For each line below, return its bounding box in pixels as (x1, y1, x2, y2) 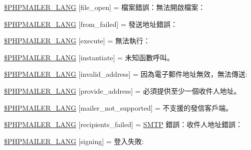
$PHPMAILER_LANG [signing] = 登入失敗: (4, 136, 144, 146)
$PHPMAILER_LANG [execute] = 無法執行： (4, 35, 150, 46)
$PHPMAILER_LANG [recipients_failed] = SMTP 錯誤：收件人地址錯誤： (4, 119, 243, 130)
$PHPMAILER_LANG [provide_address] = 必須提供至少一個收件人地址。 (4, 85, 241, 96)
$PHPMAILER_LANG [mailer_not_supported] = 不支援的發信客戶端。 (4, 102, 233, 113)
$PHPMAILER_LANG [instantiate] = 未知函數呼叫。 (4, 52, 174, 62)
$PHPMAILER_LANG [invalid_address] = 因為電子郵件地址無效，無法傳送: (4, 69, 248, 79)
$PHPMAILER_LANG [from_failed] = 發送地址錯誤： (4, 18, 178, 29)
